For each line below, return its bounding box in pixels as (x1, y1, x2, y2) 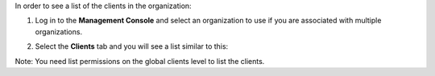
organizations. (35, 26, 83, 36)
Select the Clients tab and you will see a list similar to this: (35, 42, 229, 51)
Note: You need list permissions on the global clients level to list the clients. (14, 56, 265, 66)
